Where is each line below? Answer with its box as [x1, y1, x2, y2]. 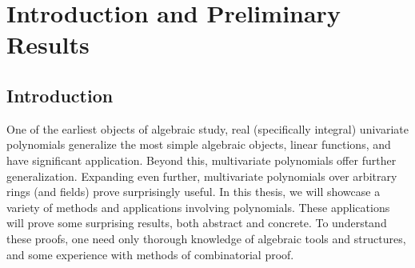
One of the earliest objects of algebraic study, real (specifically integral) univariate [6, 120, 409, 137]
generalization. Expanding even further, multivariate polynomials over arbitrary [6, 167, 397, 184]
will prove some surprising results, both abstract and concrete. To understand [6, 214, 387, 231]
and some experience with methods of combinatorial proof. [6, 246, 294, 262]
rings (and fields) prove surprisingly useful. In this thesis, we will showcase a [6, 183, 381, 200]
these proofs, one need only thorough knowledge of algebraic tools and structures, [6, 230, 406, 246]
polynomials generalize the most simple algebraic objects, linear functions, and [6, 136, 391, 153]
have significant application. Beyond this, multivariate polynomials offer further [6, 151, 397, 168]
